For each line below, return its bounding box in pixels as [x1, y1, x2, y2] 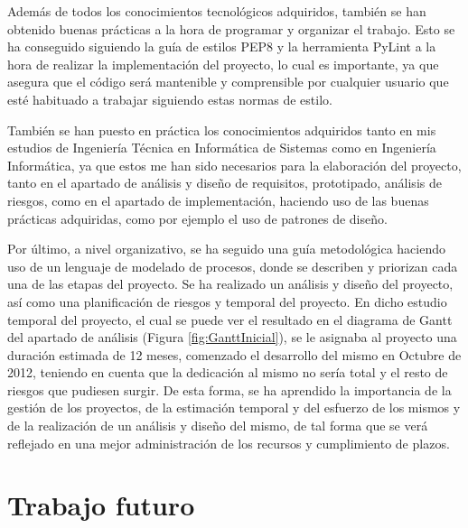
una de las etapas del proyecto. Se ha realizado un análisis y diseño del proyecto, [7, 274, 454, 293]
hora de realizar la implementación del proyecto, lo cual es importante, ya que [7, 54, 439, 73]
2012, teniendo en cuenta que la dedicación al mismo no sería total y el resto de [7, 363, 448, 382]
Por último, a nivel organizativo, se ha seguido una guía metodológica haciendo [7, 239, 445, 258]
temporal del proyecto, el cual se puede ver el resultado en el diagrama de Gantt [7, 310, 453, 329]
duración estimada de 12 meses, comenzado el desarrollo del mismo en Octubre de [7, 345, 462, 364]
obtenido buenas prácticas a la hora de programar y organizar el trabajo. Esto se [7, 19, 455, 38]
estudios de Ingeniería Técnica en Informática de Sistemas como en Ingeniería [7, 138, 436, 157]
